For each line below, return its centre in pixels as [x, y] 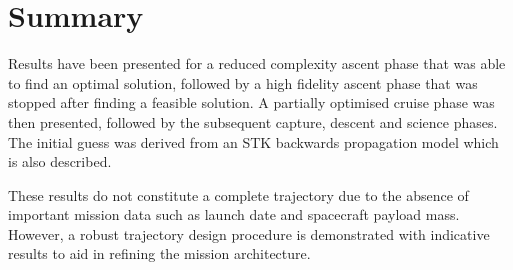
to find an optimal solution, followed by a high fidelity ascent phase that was [243, 82]
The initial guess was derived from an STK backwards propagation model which [253, 141]
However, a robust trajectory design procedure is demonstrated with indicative [249, 233]
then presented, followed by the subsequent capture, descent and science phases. [253, 121]
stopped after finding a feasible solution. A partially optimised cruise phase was [251, 102]
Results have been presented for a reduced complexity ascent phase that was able [257, 63]
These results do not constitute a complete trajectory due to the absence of [238, 194]
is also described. [60, 161]
